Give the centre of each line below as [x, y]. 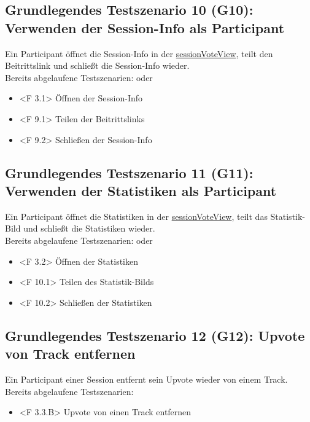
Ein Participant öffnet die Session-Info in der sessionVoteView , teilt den [139, 53]
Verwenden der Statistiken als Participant [141, 190]
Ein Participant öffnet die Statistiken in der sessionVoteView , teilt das [136, 216]
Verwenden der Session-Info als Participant [145, 27]
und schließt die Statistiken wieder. [89, 228]
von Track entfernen [70, 354]
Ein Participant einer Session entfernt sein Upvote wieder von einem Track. [146, 379]
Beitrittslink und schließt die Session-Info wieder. [97, 65]
